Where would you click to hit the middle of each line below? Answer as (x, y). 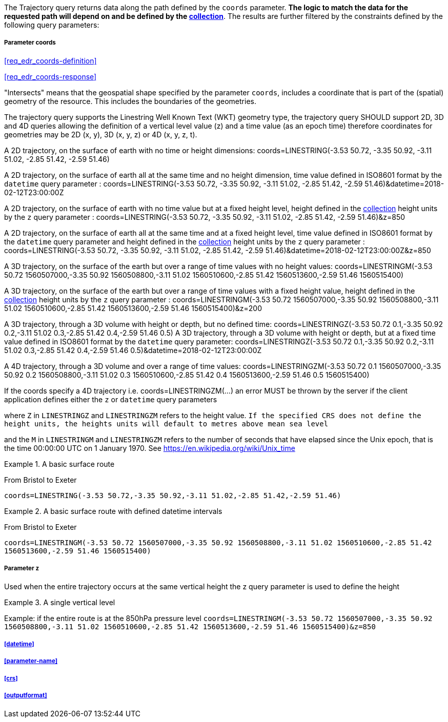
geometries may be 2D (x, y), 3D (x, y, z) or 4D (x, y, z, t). (101, 134)
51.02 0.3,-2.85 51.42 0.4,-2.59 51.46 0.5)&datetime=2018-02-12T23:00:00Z (133, 350)
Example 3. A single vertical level (60, 602)
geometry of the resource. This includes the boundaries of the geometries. (130, 101)
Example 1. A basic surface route (59, 464)
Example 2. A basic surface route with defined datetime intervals (113, 511)
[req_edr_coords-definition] (50, 60)
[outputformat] (26, 696)
